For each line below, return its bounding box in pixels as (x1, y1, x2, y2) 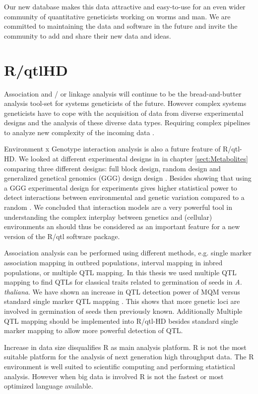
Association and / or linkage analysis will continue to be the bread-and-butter (4, 88, 242, 98)
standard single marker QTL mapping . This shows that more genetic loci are (4, 296, 240, 306)
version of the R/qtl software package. (4, 231, 120, 241)
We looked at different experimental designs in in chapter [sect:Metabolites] (18, 153, 248, 164)
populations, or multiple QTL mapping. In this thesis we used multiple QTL (4, 267, 237, 277)
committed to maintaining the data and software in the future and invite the (4, 21, 238, 31)
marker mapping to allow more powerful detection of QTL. (4, 325, 183, 336)
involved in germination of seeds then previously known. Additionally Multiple (4, 305, 243, 316)
